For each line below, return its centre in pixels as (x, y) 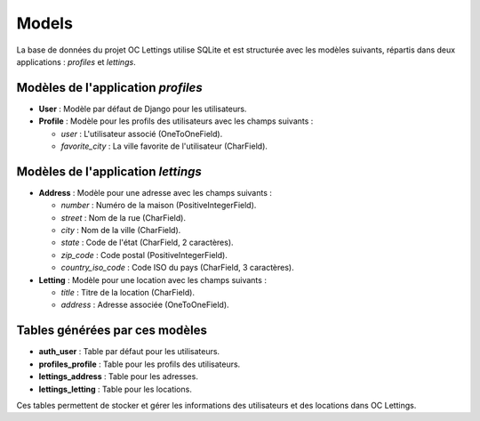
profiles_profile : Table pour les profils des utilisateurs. (140, 364)
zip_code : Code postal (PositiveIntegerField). (144, 255)
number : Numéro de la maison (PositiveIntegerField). (159, 206)
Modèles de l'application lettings (109, 171)
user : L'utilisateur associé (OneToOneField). (142, 134)
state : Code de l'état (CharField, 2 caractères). (148, 243)
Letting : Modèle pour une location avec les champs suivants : (152, 279)
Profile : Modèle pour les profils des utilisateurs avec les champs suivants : (176, 121)
